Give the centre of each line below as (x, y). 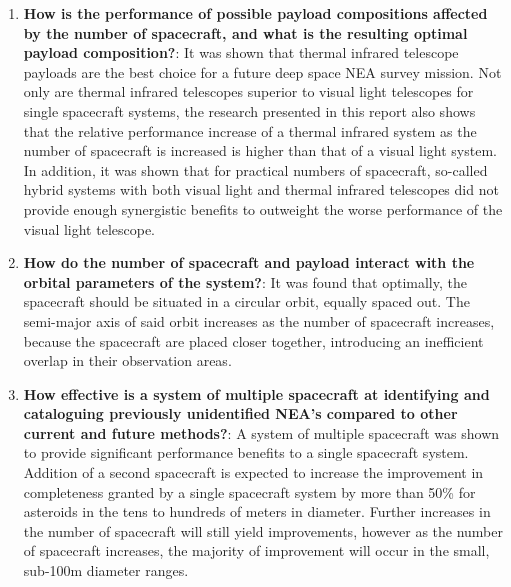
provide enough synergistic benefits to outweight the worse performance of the (263, 208)
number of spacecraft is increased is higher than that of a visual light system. (260, 150)
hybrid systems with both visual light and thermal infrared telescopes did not (261, 189)
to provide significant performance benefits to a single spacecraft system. (246, 452)
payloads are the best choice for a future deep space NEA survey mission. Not (262, 71)
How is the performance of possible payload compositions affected (255, 13)
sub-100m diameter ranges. (106, 570)
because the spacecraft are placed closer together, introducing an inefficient (253, 340)
